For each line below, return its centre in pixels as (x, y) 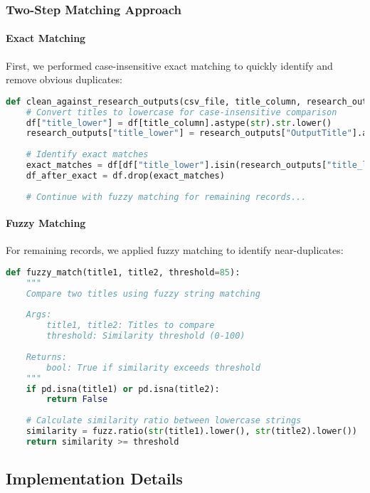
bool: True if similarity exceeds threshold (153, 367)
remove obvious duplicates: (64, 79)
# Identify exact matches (87, 155)
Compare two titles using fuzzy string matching (143, 293)
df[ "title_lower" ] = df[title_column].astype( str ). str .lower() (179, 123)
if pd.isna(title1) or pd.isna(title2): (123, 389)
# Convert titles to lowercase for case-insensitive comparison (181, 112)
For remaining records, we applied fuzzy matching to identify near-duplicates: (175, 250)
